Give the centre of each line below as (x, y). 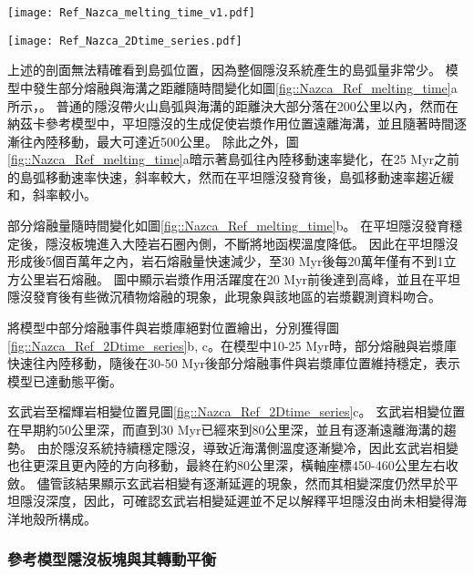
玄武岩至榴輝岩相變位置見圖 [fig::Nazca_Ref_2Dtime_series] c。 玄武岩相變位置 (237, 411)
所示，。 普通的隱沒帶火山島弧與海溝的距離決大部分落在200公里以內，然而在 (233, 105)
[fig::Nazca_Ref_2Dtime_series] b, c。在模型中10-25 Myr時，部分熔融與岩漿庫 (232, 345)
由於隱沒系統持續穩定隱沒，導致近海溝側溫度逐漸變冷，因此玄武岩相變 (247, 447)
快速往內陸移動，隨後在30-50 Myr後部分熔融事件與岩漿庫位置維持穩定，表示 (234, 363)
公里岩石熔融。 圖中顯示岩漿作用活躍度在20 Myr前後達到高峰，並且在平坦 (240, 278)
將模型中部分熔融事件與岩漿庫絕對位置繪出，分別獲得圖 (173, 328)
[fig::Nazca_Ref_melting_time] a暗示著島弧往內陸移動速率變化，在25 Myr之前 (234, 159)
